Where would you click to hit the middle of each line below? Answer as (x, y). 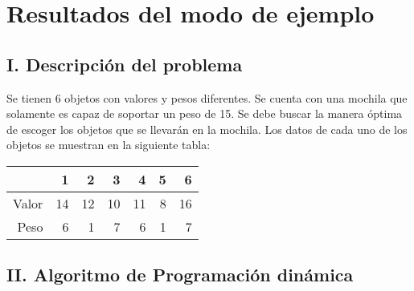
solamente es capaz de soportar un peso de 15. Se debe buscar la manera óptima (205, 113)
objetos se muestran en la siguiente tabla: (109, 145)
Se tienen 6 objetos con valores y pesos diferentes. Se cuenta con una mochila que (207, 97)
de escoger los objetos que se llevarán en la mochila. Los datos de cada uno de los (207, 129)
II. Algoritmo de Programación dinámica (180, 275)
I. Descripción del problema (125, 64)
